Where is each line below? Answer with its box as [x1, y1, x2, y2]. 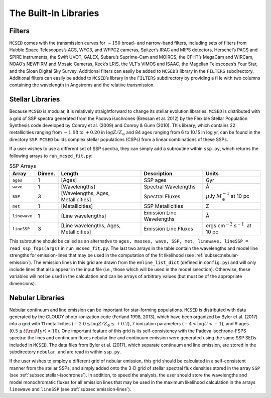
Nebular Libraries [9, 294, 65, 302]
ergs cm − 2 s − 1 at [206, 221, 252, 229]
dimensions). [9, 280, 36, 286]
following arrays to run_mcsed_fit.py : [9, 153, 93, 159]
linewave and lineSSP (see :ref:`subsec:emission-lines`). [9, 386, 131, 392]
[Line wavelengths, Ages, [61, 222, 121, 229]
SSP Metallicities [144, 203, 183, 210]
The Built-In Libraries [9, 8, 99, 19]
